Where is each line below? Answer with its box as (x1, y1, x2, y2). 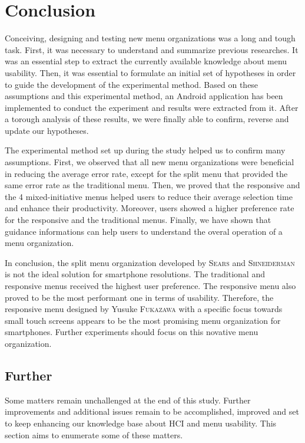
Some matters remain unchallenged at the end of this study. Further (5, 393, 251, 406)
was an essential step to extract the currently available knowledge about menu (5, 55, 287, 67)
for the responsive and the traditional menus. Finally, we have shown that (5, 214, 271, 226)
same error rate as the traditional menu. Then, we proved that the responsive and (5, 179, 300, 191)
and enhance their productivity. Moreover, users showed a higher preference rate (5, 202, 294, 214)
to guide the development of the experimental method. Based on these (5, 78, 258, 90)
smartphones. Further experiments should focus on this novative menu (5, 326, 258, 338)
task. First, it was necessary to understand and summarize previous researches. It (5, 43, 299, 55)
